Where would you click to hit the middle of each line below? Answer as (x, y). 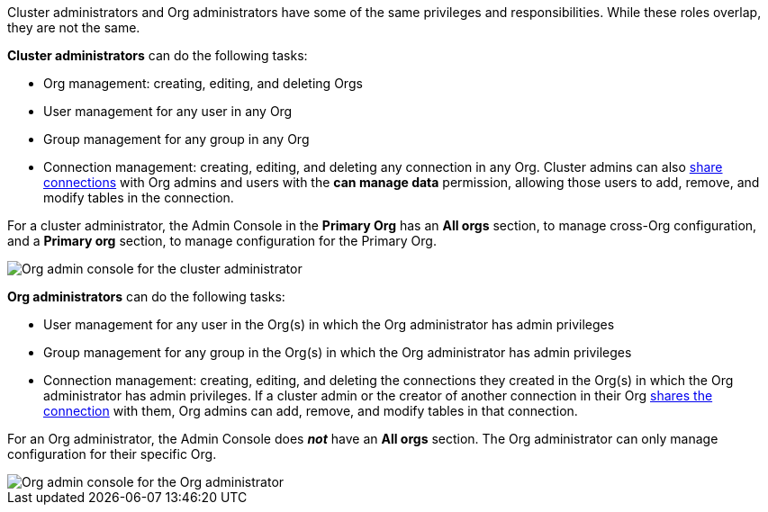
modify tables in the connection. (139, 198)
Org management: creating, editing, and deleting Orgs (203, 83)
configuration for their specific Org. (112, 454)
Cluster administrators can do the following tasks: (158, 55)
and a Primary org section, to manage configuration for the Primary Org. (222, 241)
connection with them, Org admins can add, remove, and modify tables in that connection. (311, 411)
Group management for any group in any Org (176, 139)
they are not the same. (74, 27)
